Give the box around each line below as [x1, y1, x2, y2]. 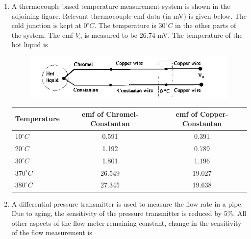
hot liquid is [11, 39, 48, 50]
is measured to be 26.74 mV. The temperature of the [84, 29, 243, 40]
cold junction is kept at [11, 20, 81, 30]
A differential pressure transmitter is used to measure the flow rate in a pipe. [11, 198, 243, 209]
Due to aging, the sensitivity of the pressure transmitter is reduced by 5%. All [11, 208, 247, 218]
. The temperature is [94, 20, 156, 30]
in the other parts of [175, 20, 236, 30]
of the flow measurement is [11, 227, 92, 238]
